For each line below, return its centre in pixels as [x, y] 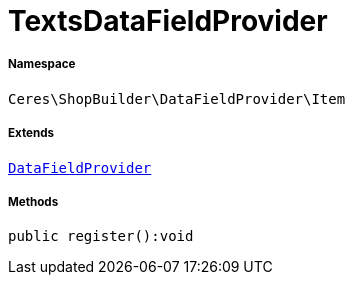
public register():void [101, 236]
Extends [31, 133]
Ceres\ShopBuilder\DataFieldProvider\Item [177, 98]
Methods [33, 201]
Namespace [42, 64]
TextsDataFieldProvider [168, 21]
